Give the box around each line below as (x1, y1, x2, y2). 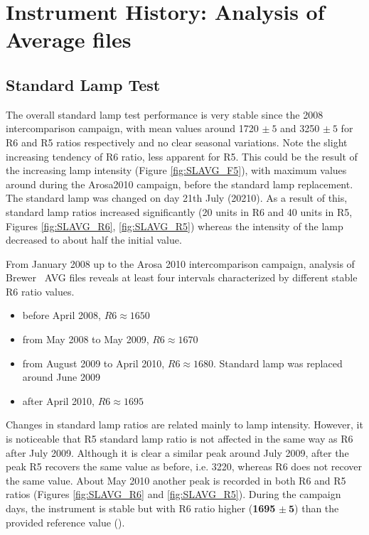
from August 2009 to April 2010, (22, 355, 165, 370)
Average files (6, 25, 132, 54)
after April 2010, (22, 393, 95, 408)
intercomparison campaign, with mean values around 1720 (6, 121, 259, 136)
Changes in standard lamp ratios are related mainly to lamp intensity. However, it (6, 417, 363, 432)
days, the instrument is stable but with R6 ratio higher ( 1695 (6, 501, 276, 516)
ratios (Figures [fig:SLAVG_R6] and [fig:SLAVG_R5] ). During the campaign (6, 487, 341, 502)
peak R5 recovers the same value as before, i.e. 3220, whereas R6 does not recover (6, 459, 363, 474)
